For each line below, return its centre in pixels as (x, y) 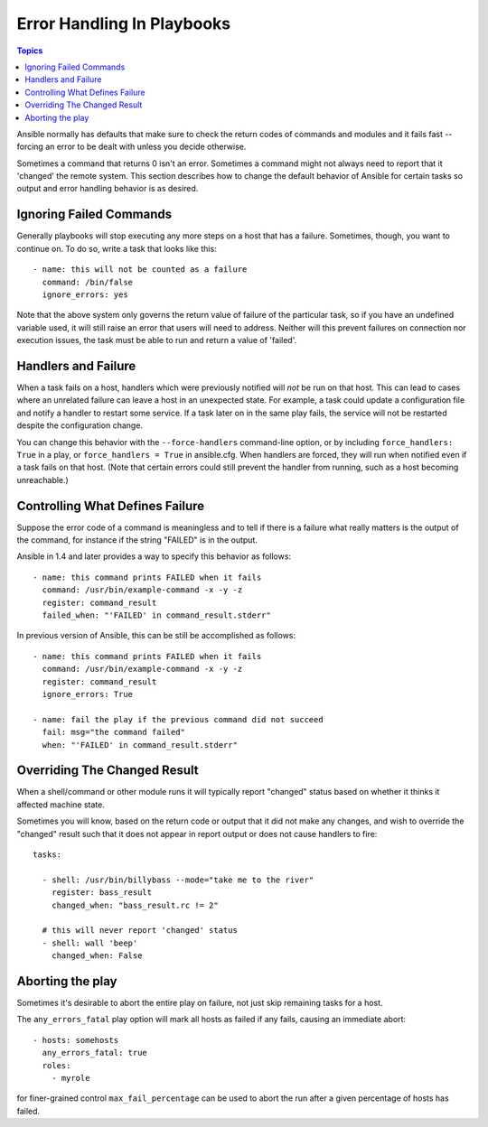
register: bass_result (102, 893)
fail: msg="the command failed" (113, 732)
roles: (56, 1065)
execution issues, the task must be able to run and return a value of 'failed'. (157, 340)
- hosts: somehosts (76, 1040)
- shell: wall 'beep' (90, 943)
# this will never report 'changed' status (140, 931)
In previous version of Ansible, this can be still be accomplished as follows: (156, 636)
